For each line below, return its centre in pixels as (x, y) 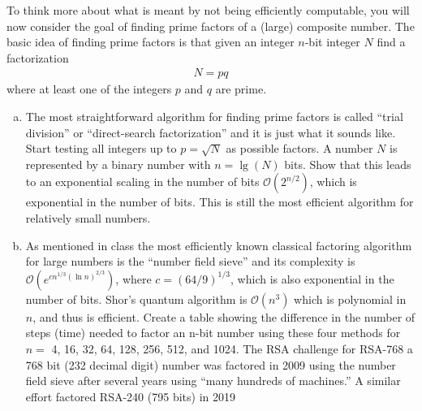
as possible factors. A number (299, 148)
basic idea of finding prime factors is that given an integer (151, 42)
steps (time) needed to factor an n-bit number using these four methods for (213, 333)
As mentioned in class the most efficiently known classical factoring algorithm (219, 245)
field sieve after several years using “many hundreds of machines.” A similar (213, 381)
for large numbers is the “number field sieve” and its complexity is (190, 261)
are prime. (241, 89)
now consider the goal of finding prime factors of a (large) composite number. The (211, 26)
